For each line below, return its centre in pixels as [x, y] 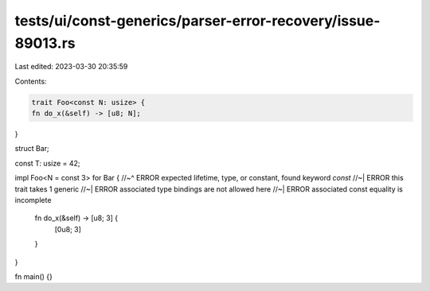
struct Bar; [32, 149]
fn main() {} [34, 277]
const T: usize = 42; [47, 163]
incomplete [33, 200]
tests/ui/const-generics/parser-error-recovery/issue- [197, 21]
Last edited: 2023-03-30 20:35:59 [71, 67]
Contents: [31, 81]
